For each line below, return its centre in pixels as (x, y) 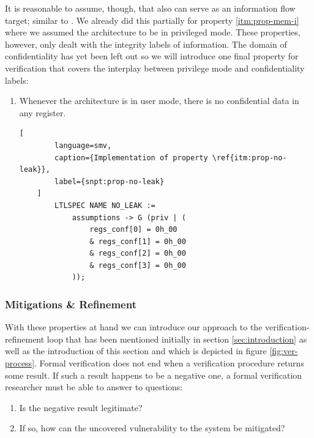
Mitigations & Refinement (71, 304)
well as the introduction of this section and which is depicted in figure (136, 351)
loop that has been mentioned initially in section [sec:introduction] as (177, 339)
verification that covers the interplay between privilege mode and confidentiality (155, 68)
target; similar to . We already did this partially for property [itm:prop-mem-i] (152, 20)
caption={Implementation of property (131, 158)
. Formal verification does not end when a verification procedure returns (169, 363)
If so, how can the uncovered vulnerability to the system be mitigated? (152, 428)
